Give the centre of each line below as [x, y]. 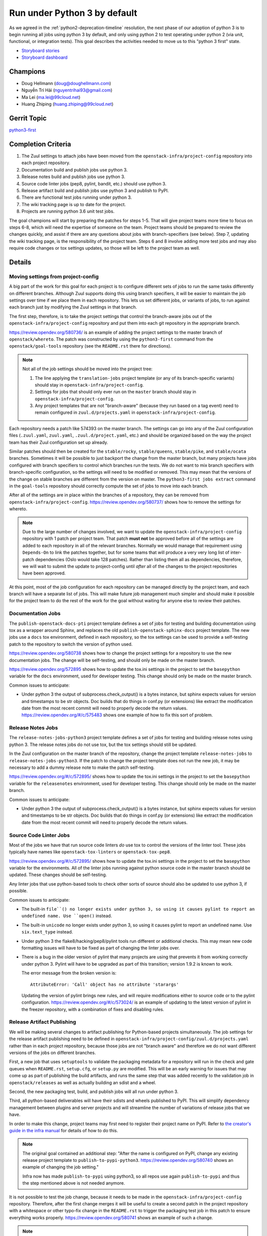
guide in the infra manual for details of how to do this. [64, 1130]
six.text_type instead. [47, 932]
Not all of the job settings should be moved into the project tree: [88, 369]
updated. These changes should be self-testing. [58, 875]
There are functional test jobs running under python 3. [77, 197]
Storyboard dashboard [44, 57]
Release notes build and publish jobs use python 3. [73, 177]
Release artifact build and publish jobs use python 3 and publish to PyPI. [95, 190]
